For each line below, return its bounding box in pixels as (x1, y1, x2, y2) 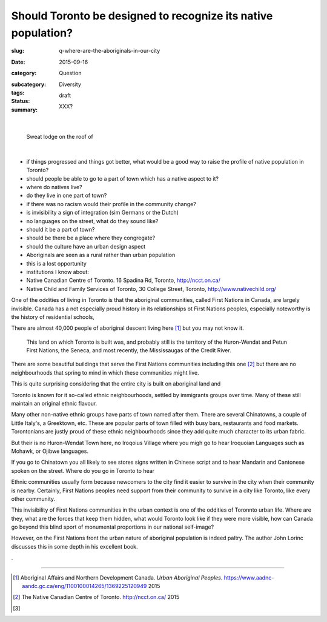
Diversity (59, 81, 82, 88)
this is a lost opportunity (26, 259, 87, 267)
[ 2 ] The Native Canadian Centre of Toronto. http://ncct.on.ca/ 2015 (13, 594, 180, 601)
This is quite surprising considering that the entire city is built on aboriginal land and (11, 380, 221, 387)
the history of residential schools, (11, 313, 95, 321)
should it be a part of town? (26, 226, 95, 233)
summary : (11, 106, 38, 113)
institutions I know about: (26, 268, 89, 275)
